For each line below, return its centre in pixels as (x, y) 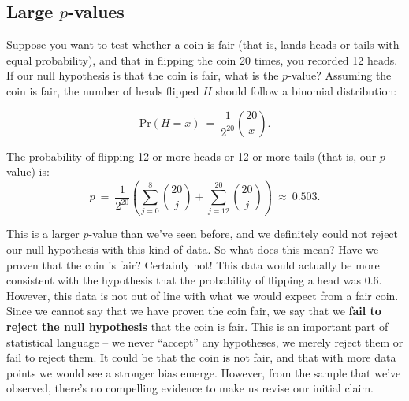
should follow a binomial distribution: (306, 90)
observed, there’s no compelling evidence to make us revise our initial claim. (190, 388)
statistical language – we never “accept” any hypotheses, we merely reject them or (205, 342)
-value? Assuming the (340, 75)
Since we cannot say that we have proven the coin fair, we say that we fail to (194, 311)
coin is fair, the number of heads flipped (103, 90)
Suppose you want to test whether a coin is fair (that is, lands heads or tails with (203, 45)
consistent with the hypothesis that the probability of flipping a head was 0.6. (194, 280)
